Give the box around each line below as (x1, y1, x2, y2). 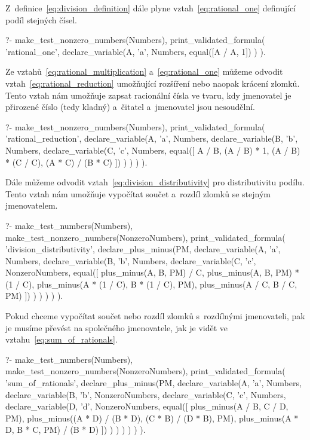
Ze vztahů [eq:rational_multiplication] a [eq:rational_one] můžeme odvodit (5, 65, 283, 78)
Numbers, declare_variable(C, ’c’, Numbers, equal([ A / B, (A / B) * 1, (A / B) (5, 143, 300, 156)
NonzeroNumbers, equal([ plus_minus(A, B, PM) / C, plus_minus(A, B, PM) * (5, 266, 299, 279)
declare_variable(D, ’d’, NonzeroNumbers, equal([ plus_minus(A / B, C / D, (5, 400, 288, 412)
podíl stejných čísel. (5, 13, 77, 26)
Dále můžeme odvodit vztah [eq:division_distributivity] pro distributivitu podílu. (5, 176, 305, 188)
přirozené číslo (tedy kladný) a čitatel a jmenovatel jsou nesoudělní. (5, 100, 255, 113)
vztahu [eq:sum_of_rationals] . (5, 333, 118, 346)
